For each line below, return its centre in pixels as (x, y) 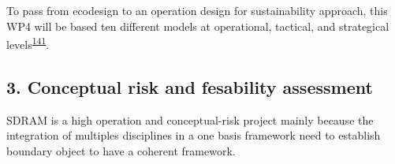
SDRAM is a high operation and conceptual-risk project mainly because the (190, 119)
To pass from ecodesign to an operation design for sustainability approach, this (197, 10)
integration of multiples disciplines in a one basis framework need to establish (194, 135)
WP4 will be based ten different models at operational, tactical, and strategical (198, 26)
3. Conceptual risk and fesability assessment (190, 86)
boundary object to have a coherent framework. (121, 150)
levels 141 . (28, 43)
